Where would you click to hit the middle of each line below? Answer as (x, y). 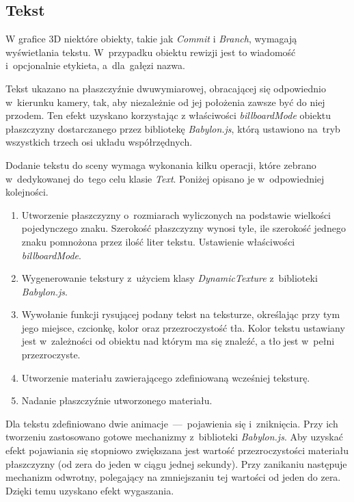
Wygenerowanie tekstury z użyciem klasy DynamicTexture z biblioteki (169, 278)
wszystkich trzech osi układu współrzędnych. (99, 142)
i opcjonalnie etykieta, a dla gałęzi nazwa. (95, 65)
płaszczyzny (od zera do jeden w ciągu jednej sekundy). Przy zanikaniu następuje (176, 463)
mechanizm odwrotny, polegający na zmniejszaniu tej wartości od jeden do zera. (173, 477)
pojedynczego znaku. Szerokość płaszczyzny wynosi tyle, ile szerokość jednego (183, 228)
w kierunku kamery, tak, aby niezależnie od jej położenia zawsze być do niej (165, 102)
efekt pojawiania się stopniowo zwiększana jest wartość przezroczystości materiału (177, 450)
